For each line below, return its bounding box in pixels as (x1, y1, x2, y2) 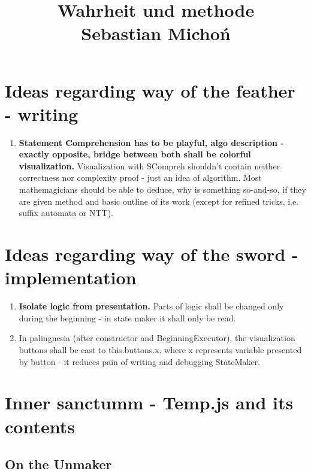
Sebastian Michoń (81, 21, 231, 45)
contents (5, 414, 75, 438)
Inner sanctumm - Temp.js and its (5, 390, 294, 415)
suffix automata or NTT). (19, 206, 114, 219)
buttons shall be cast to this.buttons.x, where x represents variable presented (19, 343, 302, 355)
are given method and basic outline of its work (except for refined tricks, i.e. (19, 195, 299, 207)
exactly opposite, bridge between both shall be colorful (19, 148, 251, 160)
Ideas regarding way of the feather (5, 78, 295, 102)
